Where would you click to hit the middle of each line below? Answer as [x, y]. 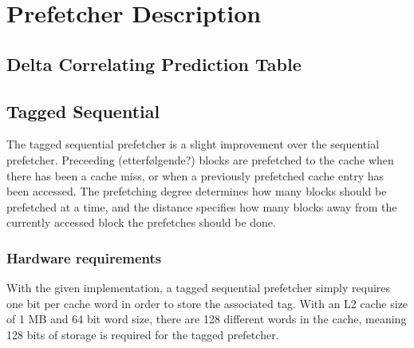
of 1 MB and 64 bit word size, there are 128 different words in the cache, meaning [207, 319]
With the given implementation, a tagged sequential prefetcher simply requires [199, 288]
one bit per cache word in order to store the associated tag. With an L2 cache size [207, 303]
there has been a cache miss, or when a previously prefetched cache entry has [195, 175]
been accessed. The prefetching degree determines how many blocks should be [197, 191]
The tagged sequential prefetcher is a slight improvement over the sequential [193, 144]
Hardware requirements [84, 257]
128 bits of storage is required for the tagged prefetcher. [143, 334]
